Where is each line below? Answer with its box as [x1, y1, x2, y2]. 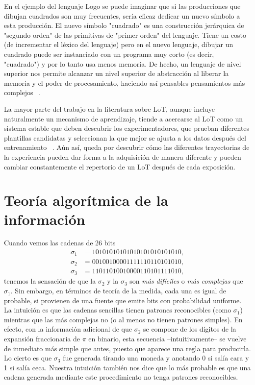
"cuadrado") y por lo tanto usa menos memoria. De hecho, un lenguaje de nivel [4, 58, 241, 69]
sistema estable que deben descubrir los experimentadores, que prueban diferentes [4, 123, 250, 133]
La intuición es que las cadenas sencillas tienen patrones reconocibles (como [4, 305, 231, 315]
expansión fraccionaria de [4, 334, 80, 344]
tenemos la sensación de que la [4, 276, 96, 286]
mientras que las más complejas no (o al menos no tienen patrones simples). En [4, 314, 243, 324]
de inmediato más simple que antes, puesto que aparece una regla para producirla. [4, 343, 251, 353]
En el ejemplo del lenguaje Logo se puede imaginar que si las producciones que [4, 1, 241, 11]
